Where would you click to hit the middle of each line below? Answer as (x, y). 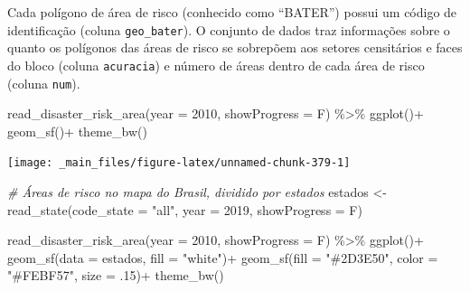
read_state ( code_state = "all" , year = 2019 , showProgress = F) (185, 209)
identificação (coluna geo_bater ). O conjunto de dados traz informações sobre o (229, 29)
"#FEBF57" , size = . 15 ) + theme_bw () (116, 275)
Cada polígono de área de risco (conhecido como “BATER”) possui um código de (232, 12)
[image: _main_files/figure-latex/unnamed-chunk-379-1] (179, 163)
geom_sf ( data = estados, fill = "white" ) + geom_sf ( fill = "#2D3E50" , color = (223, 257)
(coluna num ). (44, 83)
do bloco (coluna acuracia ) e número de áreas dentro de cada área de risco (216, 65)
